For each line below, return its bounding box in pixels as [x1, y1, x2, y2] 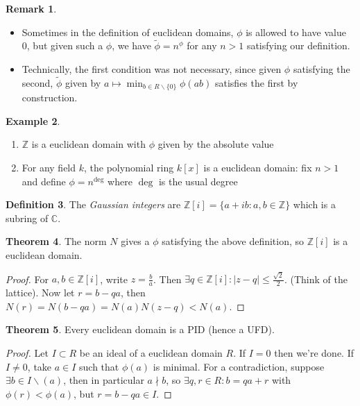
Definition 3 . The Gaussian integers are [6, 197, 181, 212]
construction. [22, 90, 78, 105]
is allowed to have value [246, 24, 346, 39]
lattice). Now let [6, 285, 75, 300]
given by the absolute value [157, 137, 274, 151]
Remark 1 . [6, 1, 57, 15]
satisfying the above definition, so [162, 234, 305, 248]
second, [22, 75, 53, 90]
